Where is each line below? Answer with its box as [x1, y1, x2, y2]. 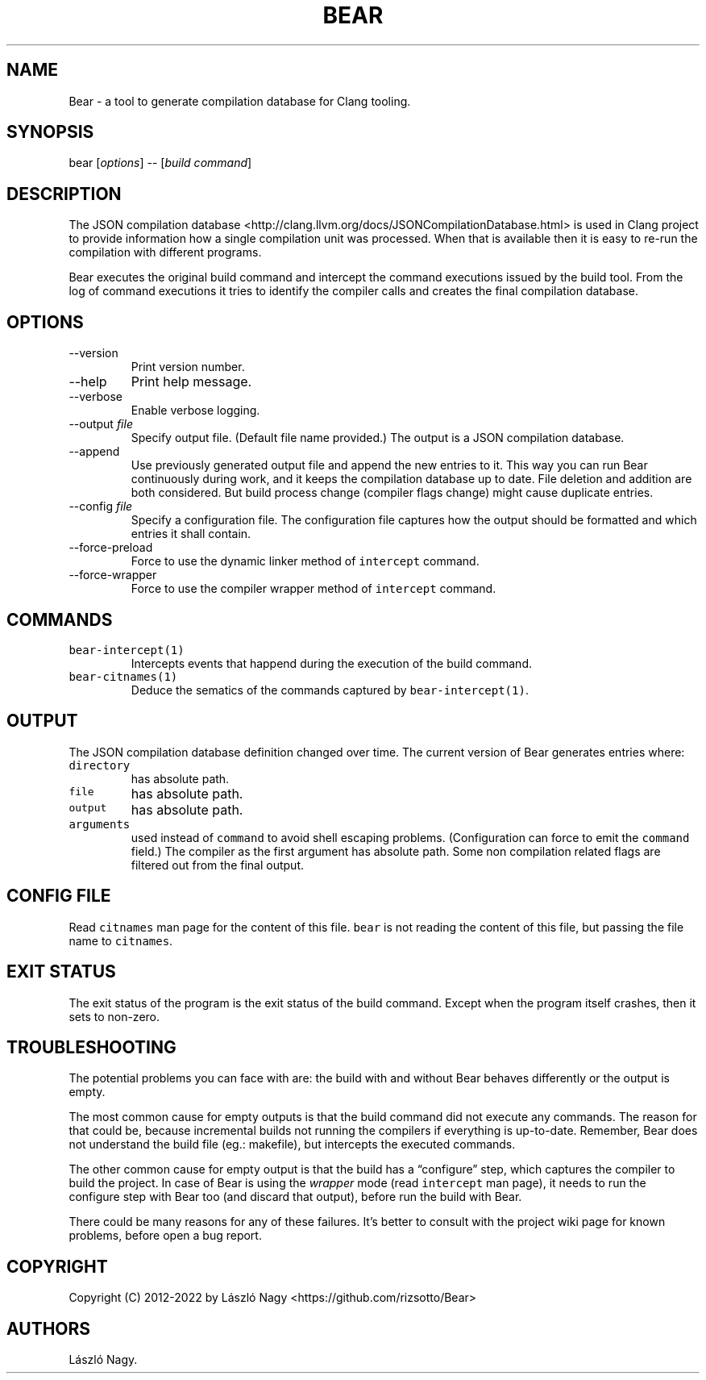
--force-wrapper [69, 568, 157, 582]
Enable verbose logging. [131, 403, 260, 418]
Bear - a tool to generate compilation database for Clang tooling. [69, 94, 411, 108]
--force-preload [69, 540, 153, 555]
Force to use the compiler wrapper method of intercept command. [131, 582, 496, 596]
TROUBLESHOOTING [6, 1036, 176, 1057]
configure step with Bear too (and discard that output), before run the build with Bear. [69, 1190, 522, 1204]
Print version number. [131, 360, 245, 374]
